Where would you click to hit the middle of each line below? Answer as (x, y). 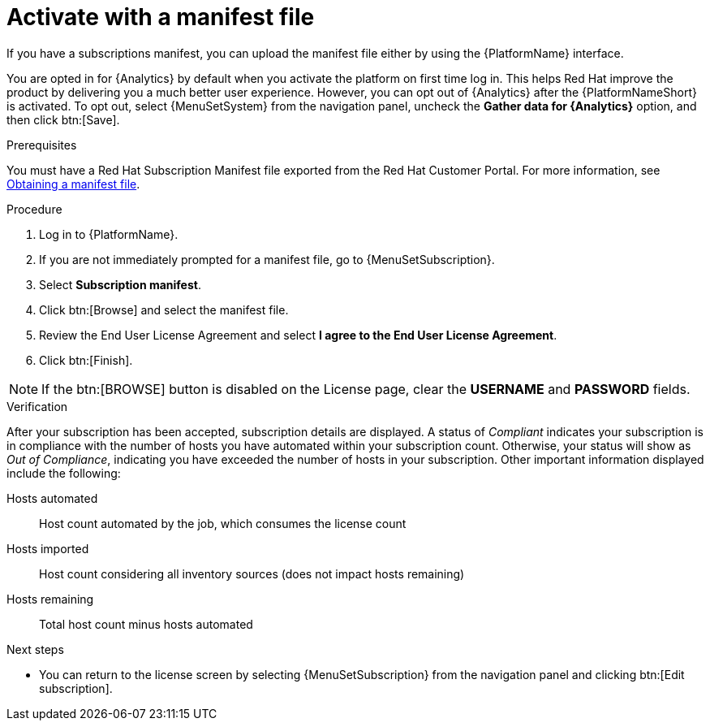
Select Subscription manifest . (120, 284)
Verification (37, 406)
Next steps (35, 649)
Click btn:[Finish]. (86, 360)
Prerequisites (42, 145)
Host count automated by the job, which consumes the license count (223, 523)
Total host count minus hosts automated (146, 624)
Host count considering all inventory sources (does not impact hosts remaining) (252, 573)
